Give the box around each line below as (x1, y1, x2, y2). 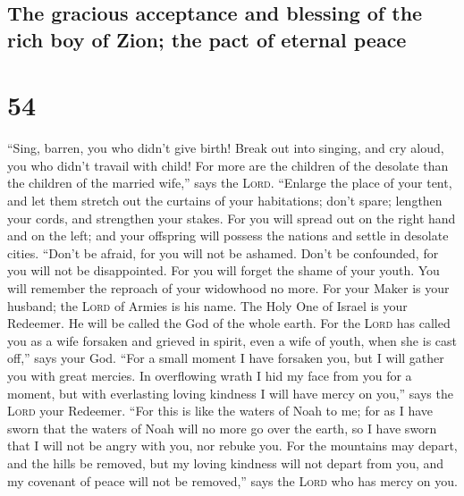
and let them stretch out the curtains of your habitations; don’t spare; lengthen (7, 191, 443, 210)
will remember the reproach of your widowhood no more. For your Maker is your (7, 279, 450, 298)
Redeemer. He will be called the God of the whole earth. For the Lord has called (7, 314, 451, 332)
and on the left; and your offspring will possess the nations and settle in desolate (7, 226, 449, 245)
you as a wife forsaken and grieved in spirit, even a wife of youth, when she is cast (7, 331, 457, 349)
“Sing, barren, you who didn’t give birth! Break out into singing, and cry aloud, (7, 139, 444, 157)
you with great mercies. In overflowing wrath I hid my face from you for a (7, 366, 412, 385)
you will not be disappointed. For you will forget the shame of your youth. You (7, 261, 440, 280)
